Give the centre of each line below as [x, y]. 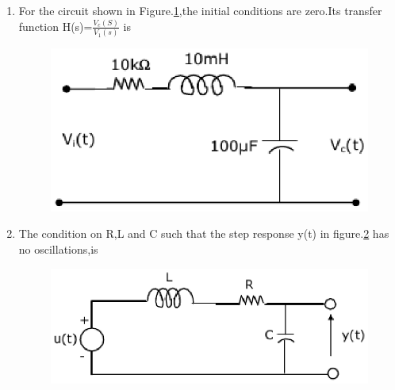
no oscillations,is [58, 249]
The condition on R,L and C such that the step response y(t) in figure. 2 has [204, 233]
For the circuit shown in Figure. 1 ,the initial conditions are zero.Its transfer [200, 10]
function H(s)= [56, 26]
